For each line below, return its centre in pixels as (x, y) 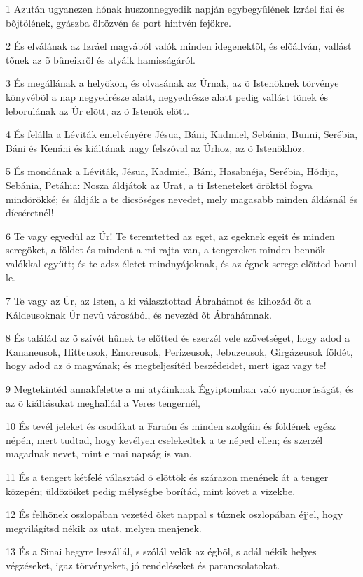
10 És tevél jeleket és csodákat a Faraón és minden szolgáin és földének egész (171, 426)
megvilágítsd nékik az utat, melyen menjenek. (104, 528)
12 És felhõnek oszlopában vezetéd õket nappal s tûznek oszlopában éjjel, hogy (174, 514)
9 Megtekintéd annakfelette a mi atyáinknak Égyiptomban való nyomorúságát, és (180, 389)
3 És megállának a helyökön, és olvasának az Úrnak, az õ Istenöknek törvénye (172, 83)
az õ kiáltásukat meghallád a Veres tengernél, (103, 402)
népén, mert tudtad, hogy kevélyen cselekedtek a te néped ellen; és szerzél (164, 439)
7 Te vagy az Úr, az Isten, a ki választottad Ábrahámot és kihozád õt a (159, 301)
